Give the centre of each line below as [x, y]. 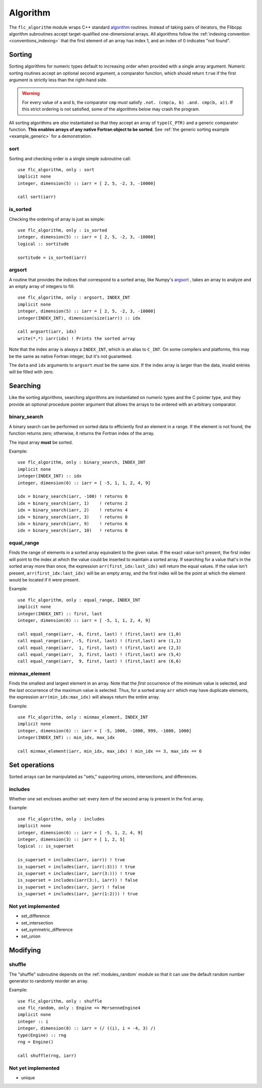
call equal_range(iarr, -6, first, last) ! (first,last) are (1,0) [99, 634]
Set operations [32, 765]
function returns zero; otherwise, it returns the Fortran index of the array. [82, 434]
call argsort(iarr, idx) [47, 332]
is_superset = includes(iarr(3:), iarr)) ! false [78, 880]
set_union [31, 936]
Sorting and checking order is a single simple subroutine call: [70, 159]
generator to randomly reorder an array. [49, 981]
